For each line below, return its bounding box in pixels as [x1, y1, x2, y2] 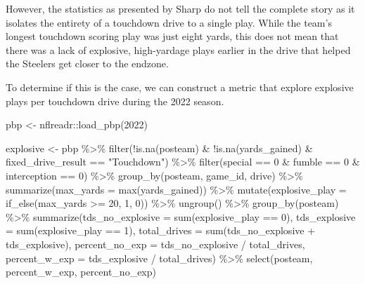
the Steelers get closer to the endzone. [6, 56, 169, 71]
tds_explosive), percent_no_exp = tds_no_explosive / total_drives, [6, 236, 305, 251]
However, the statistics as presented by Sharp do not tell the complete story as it [6, 1, 355, 15]
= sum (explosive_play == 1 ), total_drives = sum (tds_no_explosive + [6, 223, 316, 238]
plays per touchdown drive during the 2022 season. [6, 93, 224, 108]
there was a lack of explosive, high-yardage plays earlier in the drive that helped [6, 42, 351, 57]
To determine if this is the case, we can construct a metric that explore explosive [6, 79, 354, 94]
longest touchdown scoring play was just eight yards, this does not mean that [6, 29, 339, 43]
